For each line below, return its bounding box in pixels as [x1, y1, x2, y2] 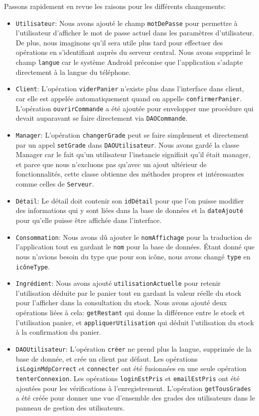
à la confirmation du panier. [15, 327, 102, 337]
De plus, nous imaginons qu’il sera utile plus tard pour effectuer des [15, 37, 223, 47]
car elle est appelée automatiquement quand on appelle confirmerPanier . [15, 93, 242, 103]
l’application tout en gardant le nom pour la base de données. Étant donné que [15, 241, 255, 252]
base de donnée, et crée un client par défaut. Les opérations [15, 353, 198, 364]
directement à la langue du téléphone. [15, 66, 131, 77]
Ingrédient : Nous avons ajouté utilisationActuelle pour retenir [15, 278, 221, 288]
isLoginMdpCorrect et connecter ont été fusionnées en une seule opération [15, 363, 247, 374]
